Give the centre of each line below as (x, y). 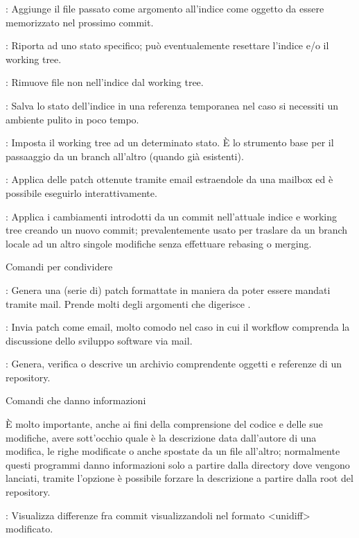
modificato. (29, 529)
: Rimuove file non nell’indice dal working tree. (105, 82)
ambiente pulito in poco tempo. (72, 119)
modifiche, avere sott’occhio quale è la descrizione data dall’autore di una (161, 437)
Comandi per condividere (59, 267)
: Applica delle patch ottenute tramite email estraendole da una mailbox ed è (169, 179)
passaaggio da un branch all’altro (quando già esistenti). (125, 156)
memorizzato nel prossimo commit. (80, 22)
